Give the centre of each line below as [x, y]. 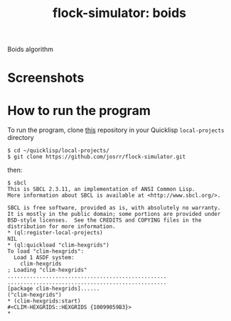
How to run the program [79, 110]
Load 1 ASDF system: [44, 258]
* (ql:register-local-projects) [55, 233]
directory [21, 138]
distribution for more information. [61, 227]
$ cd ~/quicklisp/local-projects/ [59, 151]
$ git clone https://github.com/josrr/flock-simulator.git [97, 157]
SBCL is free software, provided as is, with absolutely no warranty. [114, 208]
